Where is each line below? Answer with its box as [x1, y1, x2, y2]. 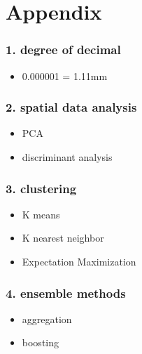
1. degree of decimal [6, 41, 121, 58]
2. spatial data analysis [6, 98, 137, 116]
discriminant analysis [22, 150, 113, 164]
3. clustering [6, 179, 77, 197]
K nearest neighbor [22, 230, 104, 245]
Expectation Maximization [22, 254, 136, 268]
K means [22, 206, 60, 221]
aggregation [22, 311, 72, 326]
